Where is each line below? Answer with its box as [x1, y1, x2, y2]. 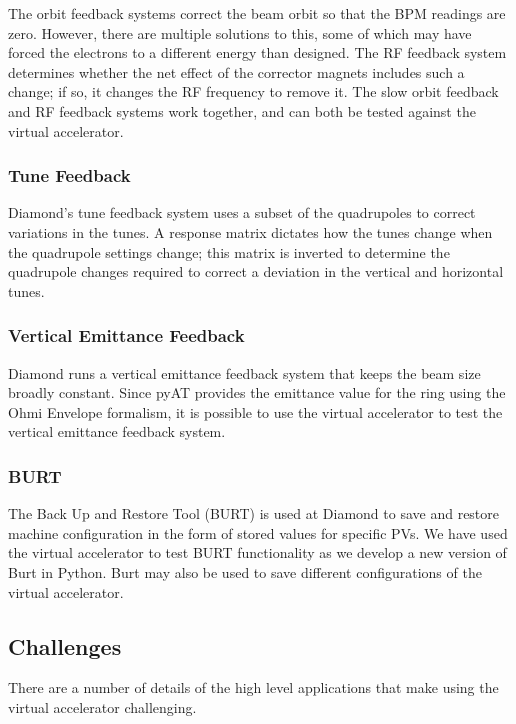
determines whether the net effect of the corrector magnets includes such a [8, 61, 465, 82]
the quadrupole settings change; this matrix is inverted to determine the [8, 241, 450, 262]
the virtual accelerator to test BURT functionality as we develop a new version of [8, 542, 507, 563]
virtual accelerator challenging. [8, 696, 197, 717]
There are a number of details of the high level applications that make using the [8, 677, 499, 698]
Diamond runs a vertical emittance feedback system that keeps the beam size [8, 362, 481, 383]
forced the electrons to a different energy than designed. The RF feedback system [8, 42, 507, 63]
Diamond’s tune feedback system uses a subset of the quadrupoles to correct [8, 202, 476, 223]
